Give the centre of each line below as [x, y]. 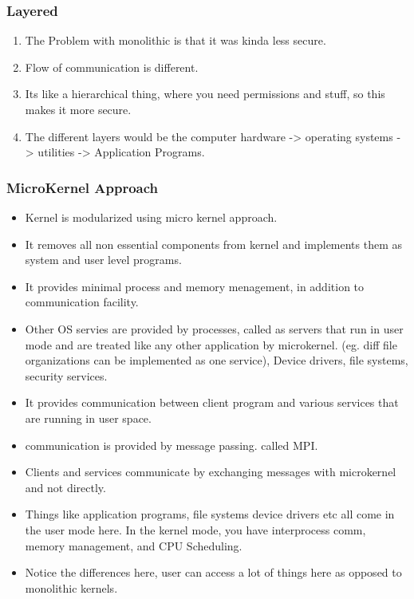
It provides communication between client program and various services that [212, 402]
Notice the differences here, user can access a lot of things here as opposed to [213, 572]
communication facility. [82, 302]
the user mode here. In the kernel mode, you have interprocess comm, [195, 529]
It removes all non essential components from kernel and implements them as [214, 244]
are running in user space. [88, 418]
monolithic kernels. [71, 587]
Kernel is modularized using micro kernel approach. [151, 217]
